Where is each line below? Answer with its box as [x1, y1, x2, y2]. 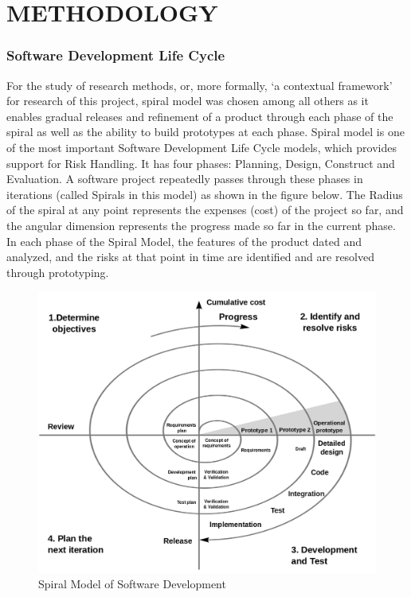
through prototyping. [6, 263, 109, 280]
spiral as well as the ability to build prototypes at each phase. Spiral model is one [6, 123, 405, 140]
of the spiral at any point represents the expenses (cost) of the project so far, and [6, 201, 404, 218]
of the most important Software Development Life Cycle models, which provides [6, 139, 397, 155]
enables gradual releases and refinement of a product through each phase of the [6, 107, 393, 124]
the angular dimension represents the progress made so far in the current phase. [6, 217, 396, 233]
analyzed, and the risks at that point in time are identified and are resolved [6, 248, 375, 265]
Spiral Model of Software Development [38, 576, 226, 592]
